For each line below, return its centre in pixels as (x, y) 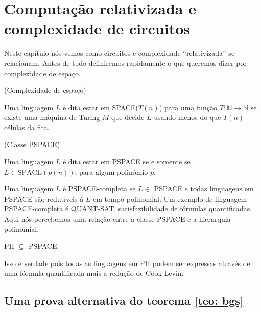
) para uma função (188, 107)
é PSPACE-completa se (99, 189)
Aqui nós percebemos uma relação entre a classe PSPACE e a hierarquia (117, 219)
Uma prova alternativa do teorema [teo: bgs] (124, 301)
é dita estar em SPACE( (100, 107)
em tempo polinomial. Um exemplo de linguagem (170, 198)
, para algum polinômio (111, 171)
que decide (128, 117)
